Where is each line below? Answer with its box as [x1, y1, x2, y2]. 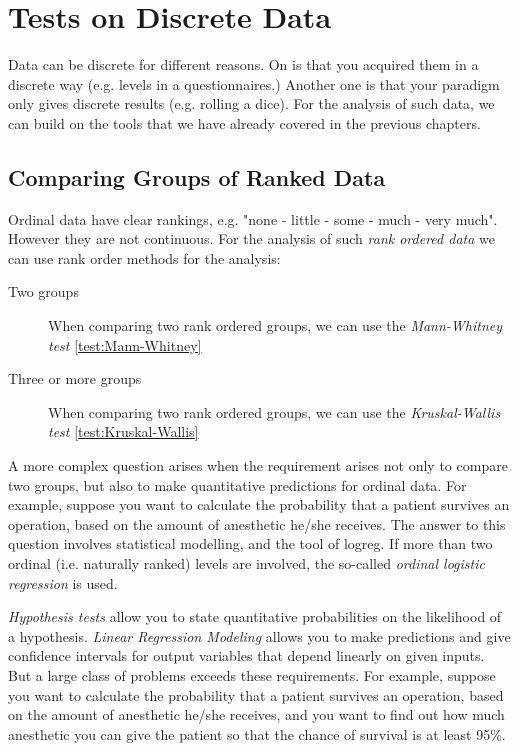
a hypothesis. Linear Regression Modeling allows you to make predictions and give [8, 625, 511, 646]
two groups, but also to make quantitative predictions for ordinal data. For [8, 474, 467, 495]
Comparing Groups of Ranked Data [8, 161, 386, 192]
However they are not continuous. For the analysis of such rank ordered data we [8, 228, 495, 249]
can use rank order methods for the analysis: [8, 247, 281, 268]
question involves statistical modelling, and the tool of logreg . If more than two [8, 533, 493, 554]
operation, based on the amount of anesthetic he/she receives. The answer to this [8, 513, 506, 534]
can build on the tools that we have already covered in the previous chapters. [8, 112, 481, 133]
